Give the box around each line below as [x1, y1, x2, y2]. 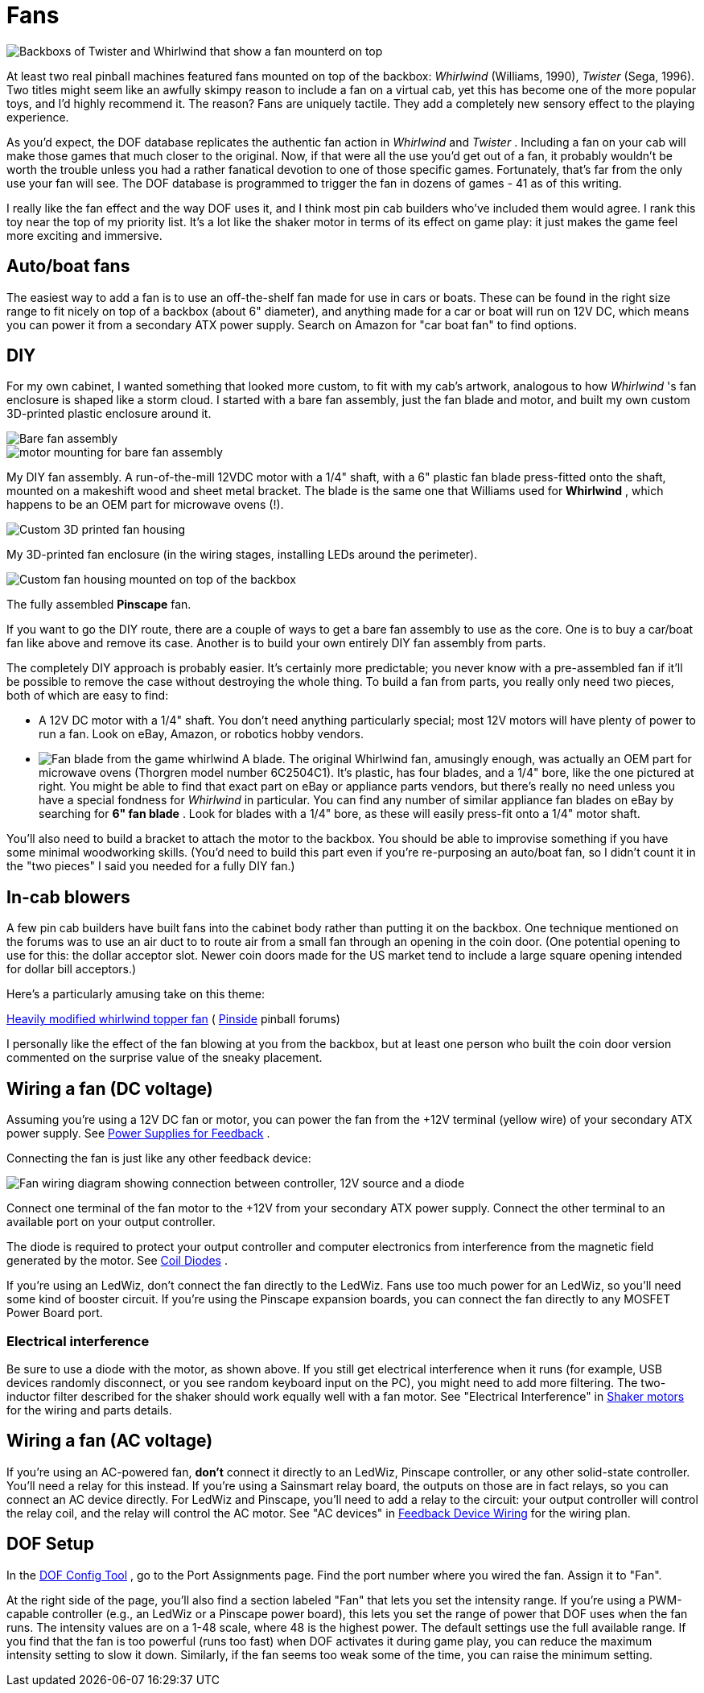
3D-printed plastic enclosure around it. [6, 407, 212, 421]
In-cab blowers [6, 886, 130, 907]
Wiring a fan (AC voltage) [6, 1431, 213, 1451]
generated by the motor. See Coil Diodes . [6, 1253, 228, 1268]
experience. [6, 109, 69, 124]
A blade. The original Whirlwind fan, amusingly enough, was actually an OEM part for [241, 752, 692, 766]
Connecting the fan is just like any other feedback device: [6, 1151, 311, 1166]
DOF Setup [6, 1534, 94, 1555]
